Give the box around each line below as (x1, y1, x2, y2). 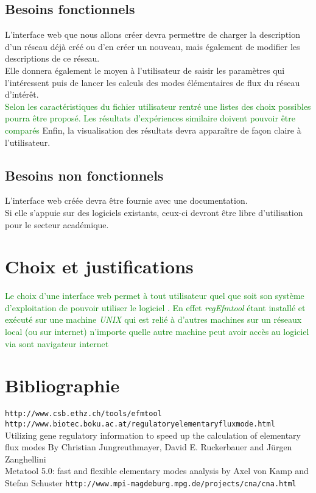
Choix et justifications (5, 254, 194, 279)
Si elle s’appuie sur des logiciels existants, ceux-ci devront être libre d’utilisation (5, 206, 303, 218)
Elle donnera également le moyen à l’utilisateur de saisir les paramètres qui (5, 63, 285, 76)
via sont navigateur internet (5, 337, 109, 350)
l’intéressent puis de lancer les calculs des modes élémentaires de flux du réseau (5, 76, 300, 88)
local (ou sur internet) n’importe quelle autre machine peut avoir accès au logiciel (5, 325, 309, 338)
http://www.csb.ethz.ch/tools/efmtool (5, 409, 162, 419)
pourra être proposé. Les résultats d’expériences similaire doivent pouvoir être (5, 112, 296, 124)
